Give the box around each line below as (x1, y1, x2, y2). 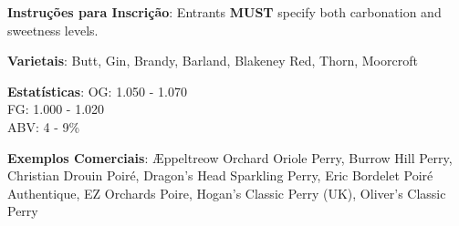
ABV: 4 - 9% (7, 117, 80, 136)
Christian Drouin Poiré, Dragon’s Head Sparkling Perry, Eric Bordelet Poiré (7, 166, 433, 185)
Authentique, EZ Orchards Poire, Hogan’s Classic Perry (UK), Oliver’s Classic (7, 183, 446, 202)
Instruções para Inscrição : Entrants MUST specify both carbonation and (7, 3, 442, 21)
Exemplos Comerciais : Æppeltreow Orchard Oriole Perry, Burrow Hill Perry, (7, 148, 453, 167)
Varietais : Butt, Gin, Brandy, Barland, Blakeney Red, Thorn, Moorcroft (7, 51, 418, 70)
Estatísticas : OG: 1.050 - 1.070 (7, 81, 187, 100)
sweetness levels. (7, 20, 99, 39)
